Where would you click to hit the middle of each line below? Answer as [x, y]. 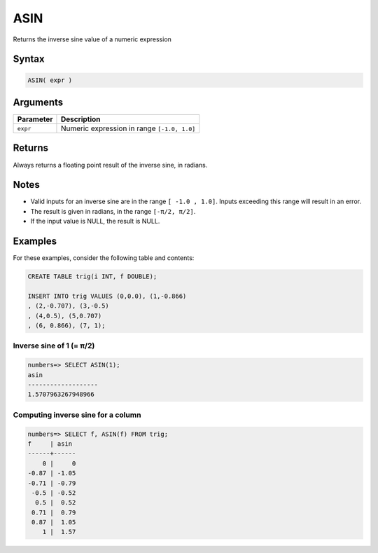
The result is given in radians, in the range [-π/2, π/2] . [113, 211]
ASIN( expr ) [50, 80]
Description [80, 119]
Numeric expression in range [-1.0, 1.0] [128, 128]
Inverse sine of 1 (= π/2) [54, 346]
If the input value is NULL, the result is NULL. [95, 221]
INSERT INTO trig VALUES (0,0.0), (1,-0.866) [107, 296]
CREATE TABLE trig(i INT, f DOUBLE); [92, 276]
